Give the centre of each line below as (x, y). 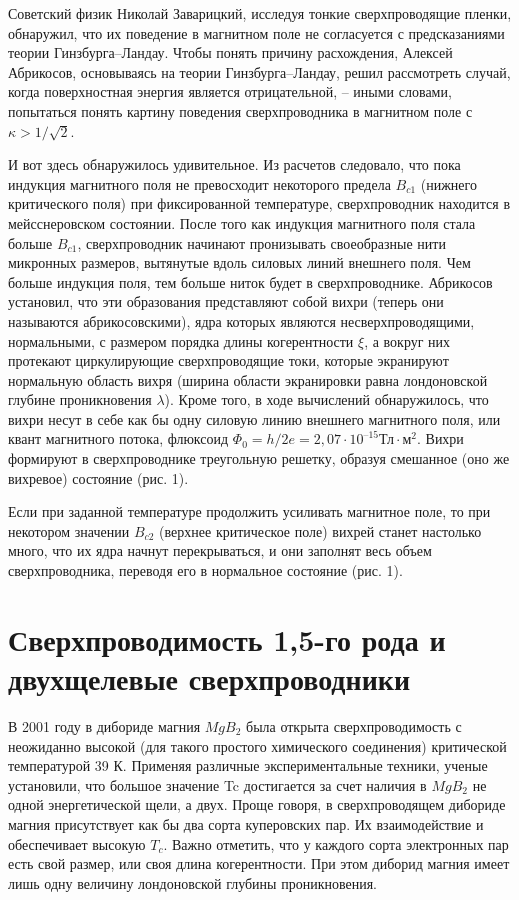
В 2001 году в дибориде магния (104, 725)
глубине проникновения (80, 399)
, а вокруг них (407, 340)
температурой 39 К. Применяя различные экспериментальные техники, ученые (248, 765)
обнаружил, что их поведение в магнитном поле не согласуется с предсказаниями (256, 32)
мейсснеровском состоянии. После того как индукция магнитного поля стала (242, 222)
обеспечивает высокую (77, 843)
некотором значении (69, 530)
